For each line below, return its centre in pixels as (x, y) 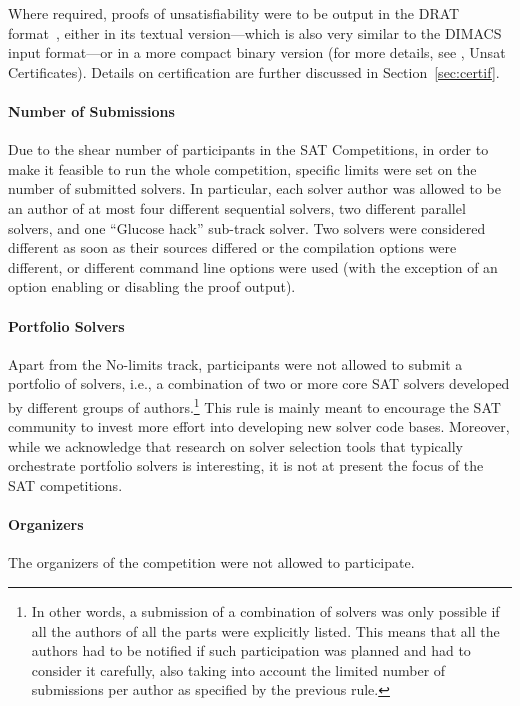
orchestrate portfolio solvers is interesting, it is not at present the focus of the (246, 465)
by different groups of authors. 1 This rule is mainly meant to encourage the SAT (254, 405)
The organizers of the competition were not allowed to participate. (211, 562)
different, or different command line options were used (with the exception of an (253, 266)
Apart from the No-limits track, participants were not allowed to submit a (235, 363)
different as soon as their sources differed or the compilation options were (232, 247)
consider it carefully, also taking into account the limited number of (238, 669)
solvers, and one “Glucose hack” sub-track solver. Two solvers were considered (247, 227)
